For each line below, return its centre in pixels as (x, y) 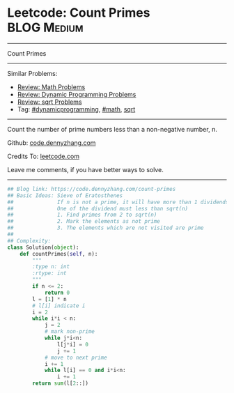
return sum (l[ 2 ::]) (61, 384)
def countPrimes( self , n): (59, 254)
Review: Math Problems (51, 87)
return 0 (57, 293)
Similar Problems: (32, 73)
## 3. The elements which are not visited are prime (106, 228)
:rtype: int (50, 273)
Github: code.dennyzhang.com (52, 142)
